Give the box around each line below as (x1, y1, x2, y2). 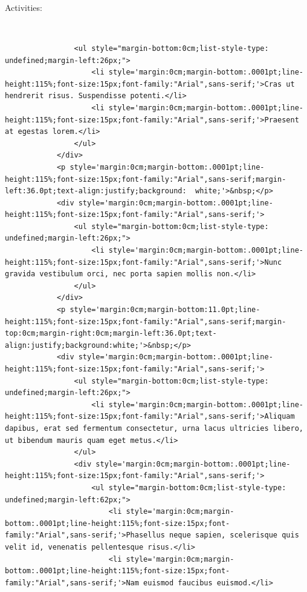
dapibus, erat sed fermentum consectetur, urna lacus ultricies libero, (5, 424, 303, 433)
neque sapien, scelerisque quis (169, 531, 299, 540)
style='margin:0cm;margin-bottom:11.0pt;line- (69, 305, 260, 314)
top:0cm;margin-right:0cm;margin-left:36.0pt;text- (5, 329, 217, 338)
